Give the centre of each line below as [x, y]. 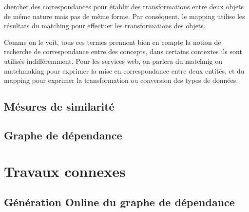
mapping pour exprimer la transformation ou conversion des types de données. [121, 80]
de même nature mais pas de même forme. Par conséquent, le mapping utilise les [124, 16]
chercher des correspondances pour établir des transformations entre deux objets [124, 6]
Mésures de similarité [59, 106]
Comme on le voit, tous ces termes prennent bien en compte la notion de [113, 42]
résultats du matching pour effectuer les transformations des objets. [105, 26]
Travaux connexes [65, 171]
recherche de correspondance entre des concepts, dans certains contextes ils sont [123, 51]
